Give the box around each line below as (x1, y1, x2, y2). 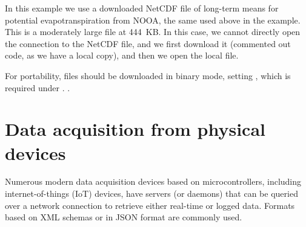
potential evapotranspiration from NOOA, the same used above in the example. (5, 13, 301, 26)
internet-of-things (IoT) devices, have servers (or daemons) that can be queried (5, 187, 298, 200)
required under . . (5, 81, 70, 94)
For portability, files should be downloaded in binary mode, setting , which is (5, 69, 291, 82)
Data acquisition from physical (5, 117, 265, 141)
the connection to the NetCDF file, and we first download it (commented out (5, 37, 291, 50)
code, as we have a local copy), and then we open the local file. (5, 49, 239, 62)
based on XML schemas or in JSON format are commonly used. (5, 211, 242, 223)
